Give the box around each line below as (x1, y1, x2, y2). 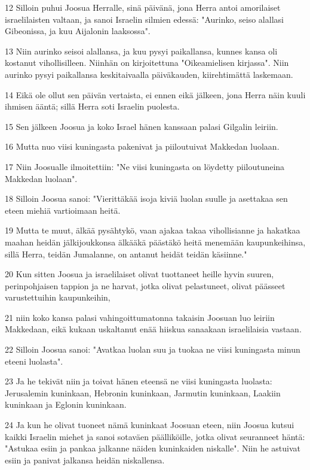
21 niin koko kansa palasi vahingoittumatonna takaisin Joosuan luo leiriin (5, 311, 275, 323)
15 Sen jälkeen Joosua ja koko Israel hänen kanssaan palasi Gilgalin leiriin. (5, 120, 278, 132)
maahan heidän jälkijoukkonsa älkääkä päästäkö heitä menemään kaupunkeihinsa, (5, 235, 306, 248)
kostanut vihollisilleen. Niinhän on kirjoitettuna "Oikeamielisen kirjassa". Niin (5, 56, 289, 69)
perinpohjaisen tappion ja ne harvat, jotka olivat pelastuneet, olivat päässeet (5, 279, 286, 292)
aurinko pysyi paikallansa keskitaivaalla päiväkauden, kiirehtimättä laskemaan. (5, 68, 293, 80)
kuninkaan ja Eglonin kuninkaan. (5, 398, 127, 411)
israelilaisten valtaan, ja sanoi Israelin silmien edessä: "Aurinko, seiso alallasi (5, 13, 284, 25)
